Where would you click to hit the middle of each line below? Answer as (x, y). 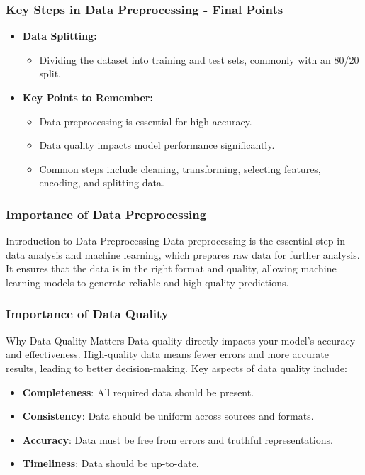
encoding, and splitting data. (102, 183)
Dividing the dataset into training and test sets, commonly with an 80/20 (199, 59)
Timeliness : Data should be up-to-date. (111, 463)
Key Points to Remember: (88, 97)
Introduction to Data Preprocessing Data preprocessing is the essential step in (175, 241)
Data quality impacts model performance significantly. (157, 145)
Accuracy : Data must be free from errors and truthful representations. (178, 439)
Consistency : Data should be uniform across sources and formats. (168, 416)
